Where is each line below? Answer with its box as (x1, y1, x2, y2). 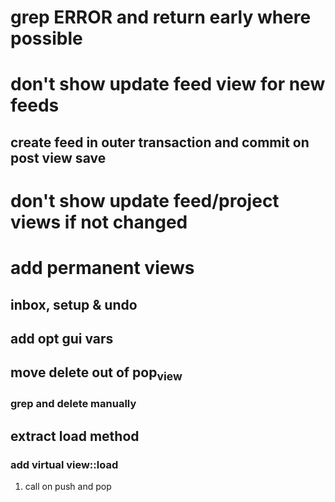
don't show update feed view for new (10, 73, 326, 96)
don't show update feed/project (10, 189, 280, 212)
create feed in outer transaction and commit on (10, 134, 310, 151)
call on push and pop (24, 481, 112, 493)
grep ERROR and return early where (10, 6, 312, 29)
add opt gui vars (10, 330, 114, 347)
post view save (10, 149, 107, 166)
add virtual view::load (10, 457, 119, 471)
